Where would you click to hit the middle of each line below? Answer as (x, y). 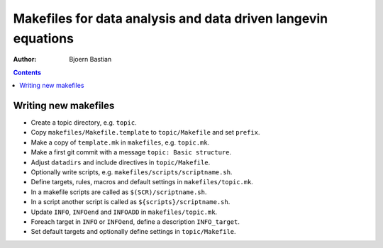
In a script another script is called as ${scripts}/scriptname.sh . (131, 202)
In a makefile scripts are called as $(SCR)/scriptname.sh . (119, 192)
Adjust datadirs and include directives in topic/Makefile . (121, 162)
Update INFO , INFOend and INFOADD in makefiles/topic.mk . (124, 212)
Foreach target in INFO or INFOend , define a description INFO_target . (135, 221)
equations (44, 38)
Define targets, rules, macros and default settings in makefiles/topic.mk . (142, 182)
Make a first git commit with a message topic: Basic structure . (131, 152)
